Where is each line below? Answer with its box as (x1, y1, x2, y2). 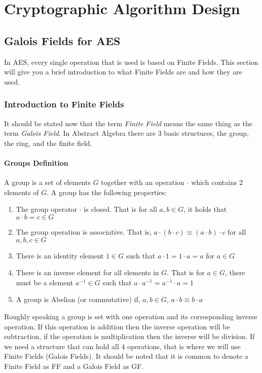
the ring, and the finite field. (4, 137, 92, 148)
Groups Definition (4, 157, 68, 168)
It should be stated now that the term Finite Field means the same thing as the (4, 118, 252, 128)
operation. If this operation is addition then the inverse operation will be (4, 321, 230, 331)
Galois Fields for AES (4, 32, 121, 48)
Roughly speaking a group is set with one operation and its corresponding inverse (4, 311, 257, 321)
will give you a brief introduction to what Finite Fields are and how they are (4, 66, 243, 77)
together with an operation (101, 177, 184, 188)
